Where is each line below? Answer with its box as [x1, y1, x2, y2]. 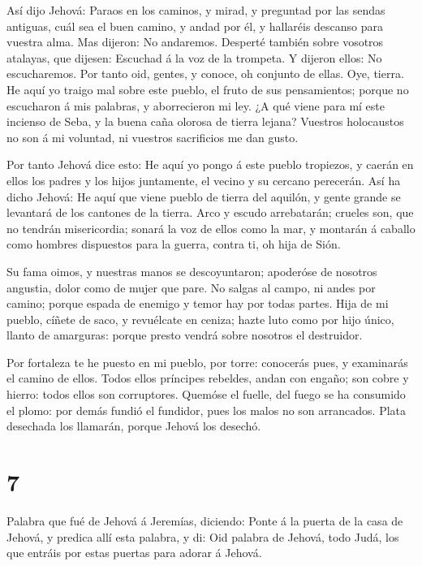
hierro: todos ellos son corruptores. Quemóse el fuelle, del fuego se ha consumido [6, 386, 406, 403]
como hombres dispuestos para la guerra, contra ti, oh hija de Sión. [6, 235, 341, 253]
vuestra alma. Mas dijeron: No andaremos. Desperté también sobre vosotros [6, 33, 384, 50]
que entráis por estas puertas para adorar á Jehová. [6, 544, 262, 561]
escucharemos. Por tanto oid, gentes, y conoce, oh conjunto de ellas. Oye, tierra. [6, 65, 404, 82]
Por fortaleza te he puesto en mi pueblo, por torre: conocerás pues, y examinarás [6, 353, 408, 370]
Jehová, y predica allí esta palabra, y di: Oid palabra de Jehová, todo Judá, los [6, 528, 399, 545]
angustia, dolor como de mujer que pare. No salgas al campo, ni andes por [6, 279, 376, 296]
